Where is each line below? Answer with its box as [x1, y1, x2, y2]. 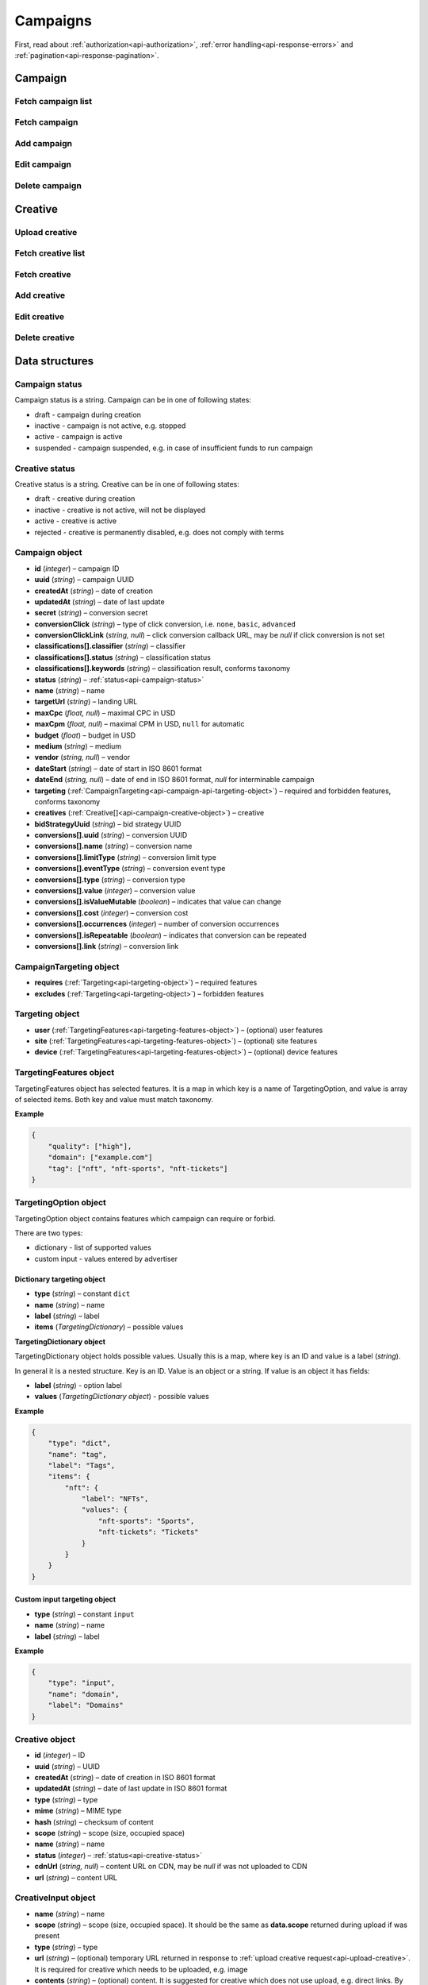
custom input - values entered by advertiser [34, 1254, 178, 1263]
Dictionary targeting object [14, 1274, 106, 1284]
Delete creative [14, 332, 75, 343]
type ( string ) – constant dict [34, 1289, 131, 1298]
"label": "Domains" [48, 1701, 124, 1710]
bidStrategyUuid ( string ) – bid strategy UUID [34, 819, 182, 829]
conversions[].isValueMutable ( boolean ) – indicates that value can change [34, 897, 281, 907]
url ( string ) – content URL [34, 1872, 118, 1882]
